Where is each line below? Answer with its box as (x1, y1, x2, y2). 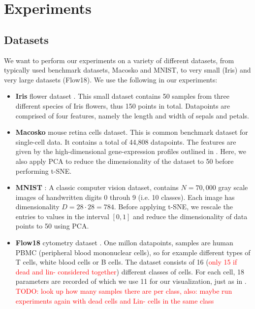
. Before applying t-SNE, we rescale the (114, 201, 233, 212)
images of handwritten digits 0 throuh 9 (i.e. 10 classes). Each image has (15, 192, 235, 202)
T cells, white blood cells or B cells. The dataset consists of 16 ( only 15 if (15, 257, 237, 267)
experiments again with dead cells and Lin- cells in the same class (15, 295, 214, 306)
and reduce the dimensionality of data (133, 211, 248, 221)
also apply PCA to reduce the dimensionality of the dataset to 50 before (15, 155, 234, 166)
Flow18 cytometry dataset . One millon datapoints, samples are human (15, 237, 233, 248)
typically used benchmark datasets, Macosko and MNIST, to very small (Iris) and (4, 65, 251, 75)
